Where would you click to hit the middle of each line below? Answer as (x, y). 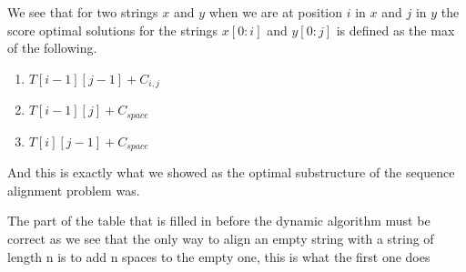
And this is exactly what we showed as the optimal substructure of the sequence (231, 172)
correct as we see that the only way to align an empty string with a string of (221, 238)
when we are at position (276, 12)
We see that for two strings (83, 12)
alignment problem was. (74, 190)
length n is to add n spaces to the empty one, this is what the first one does (219, 256)
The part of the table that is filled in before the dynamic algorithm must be (219, 221)
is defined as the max (395, 30)
